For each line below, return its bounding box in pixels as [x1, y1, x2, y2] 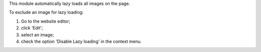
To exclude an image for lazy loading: [9, 10, 84, 15]
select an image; [21, 32, 54, 38]
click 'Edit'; [21, 25, 43, 31]
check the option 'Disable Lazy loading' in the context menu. [21, 39, 142, 44]
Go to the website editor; [21, 18, 71, 24]
